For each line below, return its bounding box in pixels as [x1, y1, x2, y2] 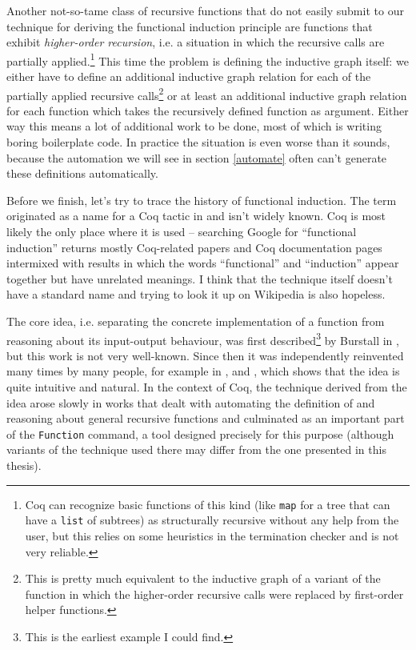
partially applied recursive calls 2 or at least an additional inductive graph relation [6, 84, 407, 103]
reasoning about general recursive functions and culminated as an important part [6, 410, 405, 427]
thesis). [6, 457, 42, 474]
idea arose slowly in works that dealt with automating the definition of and [6, 394, 375, 411]
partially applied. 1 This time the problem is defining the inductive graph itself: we [6, 50, 409, 69]
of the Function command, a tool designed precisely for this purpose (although [6, 425, 394, 442]
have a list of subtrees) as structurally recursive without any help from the [25, 512, 399, 528]
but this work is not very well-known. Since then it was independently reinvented [6, 347, 404, 363]
